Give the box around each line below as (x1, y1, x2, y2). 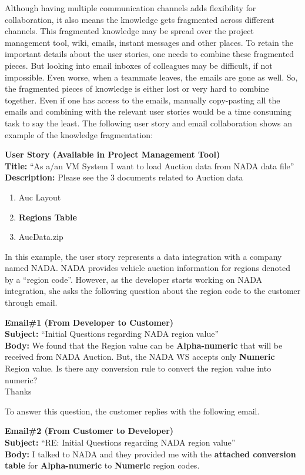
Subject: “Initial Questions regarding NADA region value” (5, 327, 219, 340)
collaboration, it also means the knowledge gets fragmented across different (5, 13, 275, 25)
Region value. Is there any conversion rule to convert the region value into (5, 362, 272, 374)
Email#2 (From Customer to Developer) (5, 424, 174, 437)
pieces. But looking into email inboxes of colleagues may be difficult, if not (5, 59, 273, 71)
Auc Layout (18, 190, 61, 203)
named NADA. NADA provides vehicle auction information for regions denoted (5, 262, 291, 274)
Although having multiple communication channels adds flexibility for (5, 2, 256, 14)
